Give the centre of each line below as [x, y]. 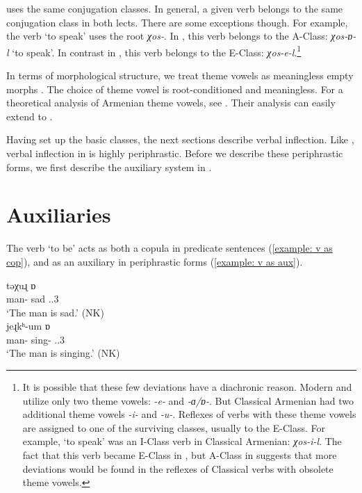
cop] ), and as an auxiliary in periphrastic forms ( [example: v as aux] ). [155, 261]
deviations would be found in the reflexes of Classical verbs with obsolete [178, 468]
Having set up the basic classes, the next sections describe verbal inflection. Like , [180, 139]
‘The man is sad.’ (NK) [55, 312]
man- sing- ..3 [36, 339]
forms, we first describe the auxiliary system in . [109, 167]
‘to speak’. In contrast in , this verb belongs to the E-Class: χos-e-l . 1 [157, 51]
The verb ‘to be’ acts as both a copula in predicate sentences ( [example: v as [170, 248]
